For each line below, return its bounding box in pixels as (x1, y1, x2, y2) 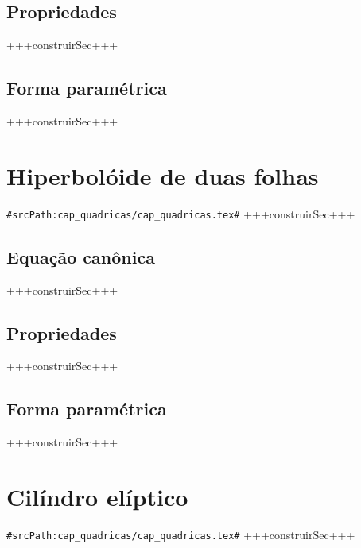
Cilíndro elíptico (6, 480, 188, 512)
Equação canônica (6, 244, 155, 268)
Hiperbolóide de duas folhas (6, 159, 319, 191)
